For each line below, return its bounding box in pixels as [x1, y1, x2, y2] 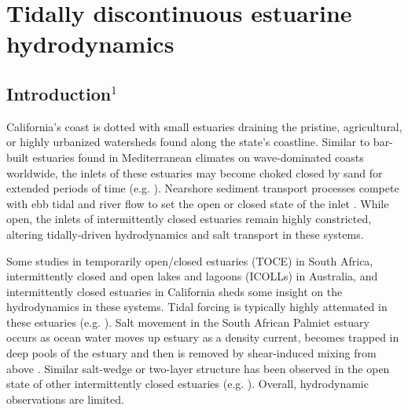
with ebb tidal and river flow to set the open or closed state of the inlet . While [6, 195, 389, 211]
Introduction [6, 81, 112, 105]
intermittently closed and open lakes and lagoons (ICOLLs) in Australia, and [6, 268, 378, 284]
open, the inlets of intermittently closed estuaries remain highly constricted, [6, 210, 372, 227]
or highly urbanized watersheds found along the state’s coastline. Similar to [6, 134, 370, 150]
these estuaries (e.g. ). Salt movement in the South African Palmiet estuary [6, 313, 369, 330]
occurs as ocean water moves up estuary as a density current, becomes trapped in [6, 329, 399, 346]
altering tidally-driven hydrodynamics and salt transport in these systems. [6, 225, 364, 242]
